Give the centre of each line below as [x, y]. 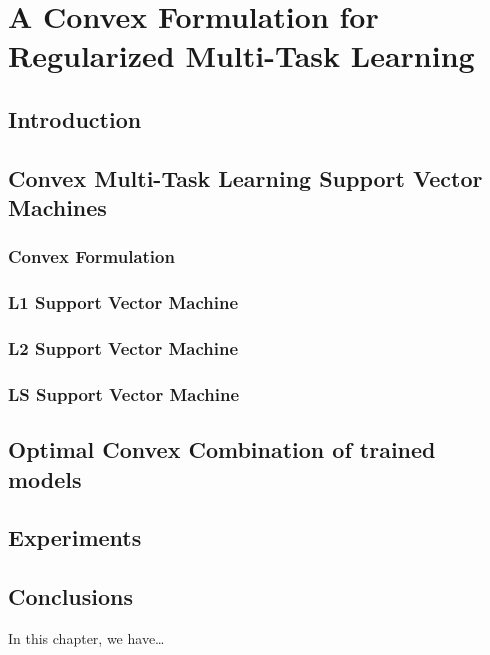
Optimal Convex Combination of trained [222, 449]
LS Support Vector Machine [124, 393]
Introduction [75, 118]
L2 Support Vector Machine [123, 348]
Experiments [75, 537]
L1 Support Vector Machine [123, 302]
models [45, 478]
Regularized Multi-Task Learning [241, 55]
